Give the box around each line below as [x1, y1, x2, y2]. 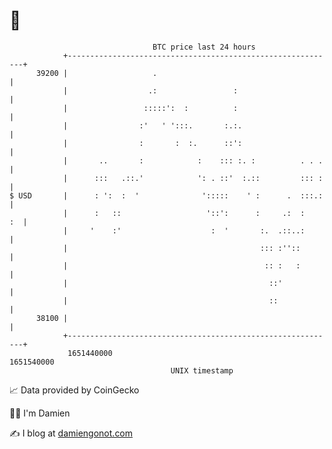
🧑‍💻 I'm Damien [9, 407, 71, 419]
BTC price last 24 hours [152, 42, 256, 52]
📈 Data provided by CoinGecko [9, 384, 140, 396]
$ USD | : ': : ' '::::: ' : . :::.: [9, 190, 324, 201]
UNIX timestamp [170, 365, 234, 376]
